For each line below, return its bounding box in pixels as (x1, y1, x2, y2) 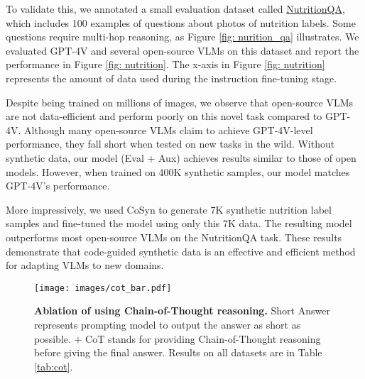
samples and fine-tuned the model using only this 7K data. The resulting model (6, 216, 352, 231)
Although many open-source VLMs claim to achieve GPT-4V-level (24, 122, 313, 137)
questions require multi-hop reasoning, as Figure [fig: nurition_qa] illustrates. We (6, 29, 359, 44)
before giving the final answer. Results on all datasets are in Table (34, 345, 322, 360)
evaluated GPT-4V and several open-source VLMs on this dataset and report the (6, 43, 359, 57)
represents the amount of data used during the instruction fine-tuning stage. (6, 70, 337, 85)
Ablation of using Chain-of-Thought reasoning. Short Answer (34, 303, 330, 318)
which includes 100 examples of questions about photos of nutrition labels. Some (6, 15, 356, 30)
